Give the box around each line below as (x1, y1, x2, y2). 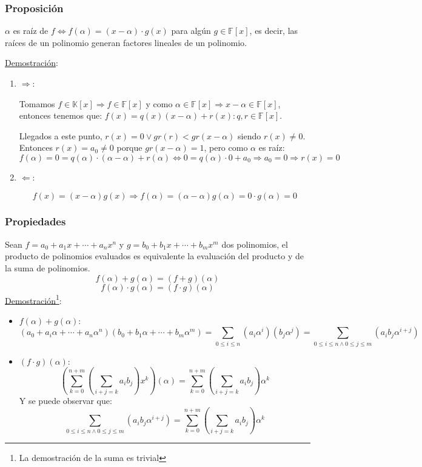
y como (146, 97, 173, 110)
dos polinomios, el (221, 237, 288, 250)
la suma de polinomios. (5, 261, 90, 274)
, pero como (204, 141, 248, 154)
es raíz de (13, 24, 49, 37)
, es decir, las (249, 24, 298, 37)
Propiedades (5, 214, 66, 229)
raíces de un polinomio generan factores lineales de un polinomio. (5, 36, 247, 48)
